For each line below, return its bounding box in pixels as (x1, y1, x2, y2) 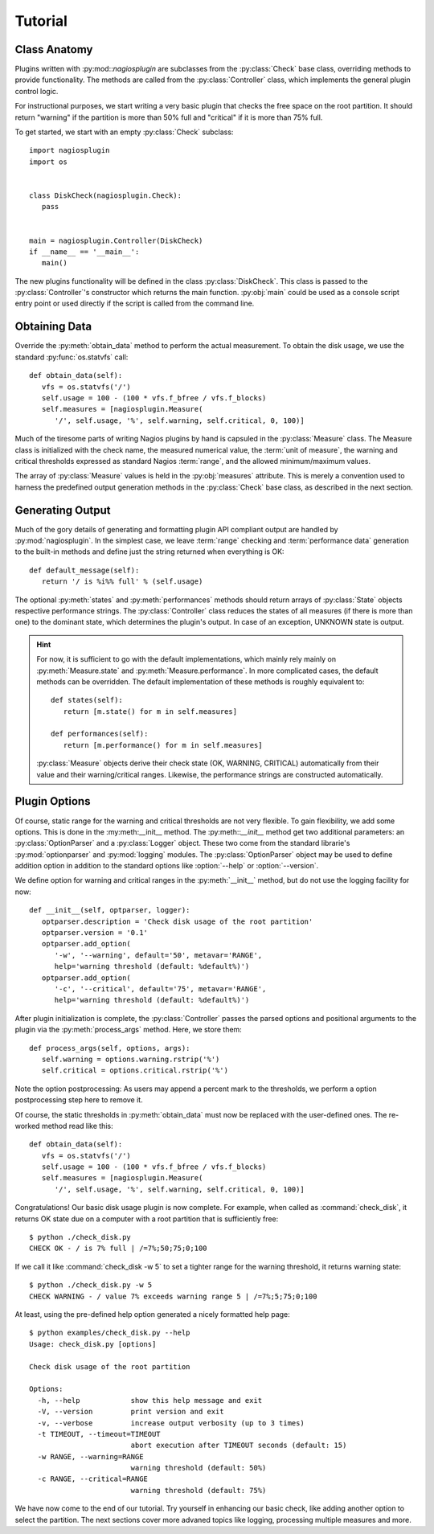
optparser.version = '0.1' (41, 929, 149, 937)
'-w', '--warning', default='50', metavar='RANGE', (54, 950, 263, 960)
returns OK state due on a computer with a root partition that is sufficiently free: (14, 1214, 279, 1224)
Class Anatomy (14, 43, 93, 56)
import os (29, 157, 68, 166)
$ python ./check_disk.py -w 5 (29, 1281, 153, 1290)
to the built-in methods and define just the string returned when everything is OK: (14, 547, 285, 556)
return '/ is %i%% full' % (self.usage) (41, 577, 203, 586)
